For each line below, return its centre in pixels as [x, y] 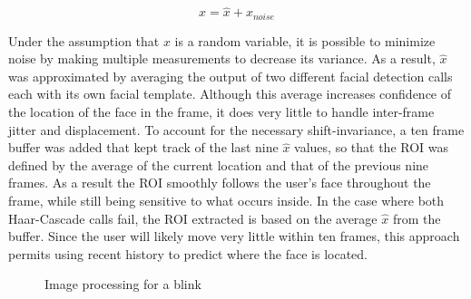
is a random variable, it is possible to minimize [305, 40]
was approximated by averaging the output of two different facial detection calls [231, 76]
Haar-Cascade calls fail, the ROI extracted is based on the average [193, 218]
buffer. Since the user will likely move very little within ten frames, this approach [234, 236]
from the [417, 218]
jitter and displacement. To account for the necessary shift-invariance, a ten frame [236, 129]
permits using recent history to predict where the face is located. [188, 253]
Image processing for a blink [123, 284]
